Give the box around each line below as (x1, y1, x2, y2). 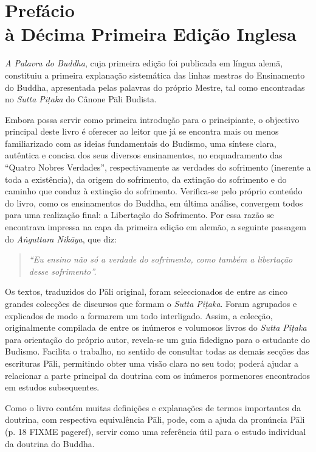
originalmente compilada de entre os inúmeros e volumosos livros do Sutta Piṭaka (5, 321, 307, 334)
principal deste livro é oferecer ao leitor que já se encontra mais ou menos (5, 125, 279, 138)
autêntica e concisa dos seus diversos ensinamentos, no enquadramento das (5, 149, 283, 161)
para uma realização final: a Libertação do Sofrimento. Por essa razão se (5, 208, 274, 221)
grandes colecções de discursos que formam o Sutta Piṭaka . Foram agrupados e (5, 297, 297, 309)
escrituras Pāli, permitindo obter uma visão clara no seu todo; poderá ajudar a (5, 356, 299, 369)
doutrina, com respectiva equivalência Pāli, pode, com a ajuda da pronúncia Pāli (5, 413, 305, 426)
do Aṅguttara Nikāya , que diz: (5, 232, 117, 245)
